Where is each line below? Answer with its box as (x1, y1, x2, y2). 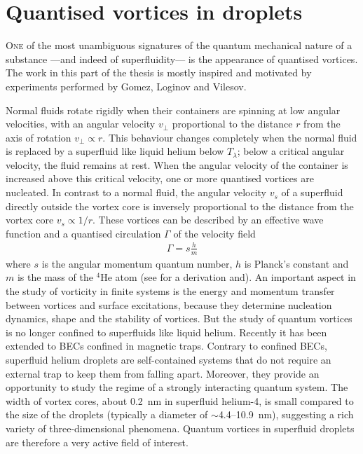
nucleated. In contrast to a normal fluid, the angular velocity (6, 185, 266, 200)
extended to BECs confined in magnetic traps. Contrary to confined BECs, (6, 338, 327, 353)
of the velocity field (173, 226, 256, 240)
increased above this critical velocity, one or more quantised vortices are (6, 171, 314, 186)
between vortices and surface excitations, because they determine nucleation (6, 297, 332, 312)
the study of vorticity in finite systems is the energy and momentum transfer (6, 284, 335, 298)
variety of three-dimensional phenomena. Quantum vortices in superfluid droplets (6, 420, 355, 435)
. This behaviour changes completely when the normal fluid (102, 130, 357, 144)
